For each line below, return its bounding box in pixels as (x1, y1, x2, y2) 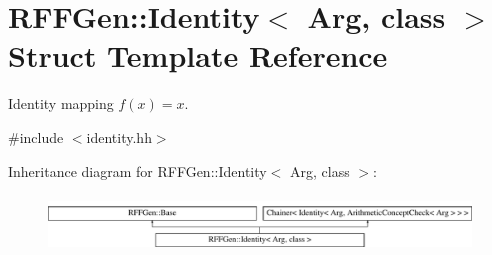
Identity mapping (8, 93, 114, 114)
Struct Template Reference (8, 35, 388, 76)
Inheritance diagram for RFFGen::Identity (8, 160, 267, 181)
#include (8, 126, 64, 147)
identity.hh (86, 126, 152, 147)
